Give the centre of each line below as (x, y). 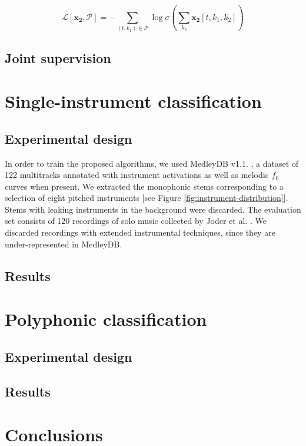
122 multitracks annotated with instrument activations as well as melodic (137, 175)
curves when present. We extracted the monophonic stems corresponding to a (144, 186)
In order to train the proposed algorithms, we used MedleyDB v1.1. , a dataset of (152, 163)
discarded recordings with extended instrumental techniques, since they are (140, 232)
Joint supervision (58, 57)
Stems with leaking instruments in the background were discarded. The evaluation (153, 209)
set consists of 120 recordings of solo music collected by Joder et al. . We (136, 221)
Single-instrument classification (133, 101)
